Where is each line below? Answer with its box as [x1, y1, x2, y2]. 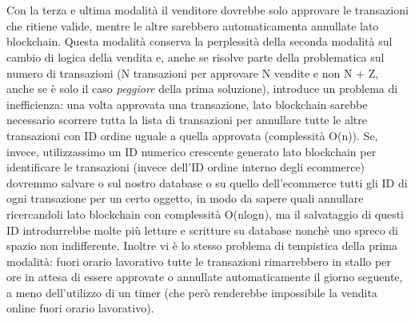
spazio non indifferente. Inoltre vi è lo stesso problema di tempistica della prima [6, 237, 397, 254]
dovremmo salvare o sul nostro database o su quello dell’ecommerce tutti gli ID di [6, 174, 408, 191]
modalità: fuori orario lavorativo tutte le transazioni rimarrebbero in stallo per [6, 252, 391, 269]
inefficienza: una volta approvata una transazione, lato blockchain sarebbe [6, 95, 368, 112]
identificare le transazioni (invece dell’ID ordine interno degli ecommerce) [6, 159, 365, 175]
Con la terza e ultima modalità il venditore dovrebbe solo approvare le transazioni [6, 2, 409, 18]
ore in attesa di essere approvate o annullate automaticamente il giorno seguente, [6, 268, 403, 285]
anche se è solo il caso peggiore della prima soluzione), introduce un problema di [6, 80, 398, 97]
